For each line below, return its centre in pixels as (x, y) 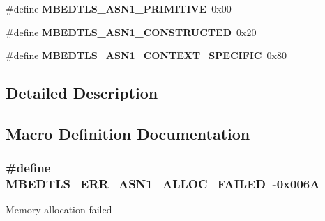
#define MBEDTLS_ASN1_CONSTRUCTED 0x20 (131, 32)
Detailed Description (82, 93)
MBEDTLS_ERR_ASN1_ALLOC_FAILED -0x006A (163, 184)
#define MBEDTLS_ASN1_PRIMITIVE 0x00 (119, 8)
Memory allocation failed (59, 210)
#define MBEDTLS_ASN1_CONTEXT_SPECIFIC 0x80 (146, 55)
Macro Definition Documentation (128, 133)
